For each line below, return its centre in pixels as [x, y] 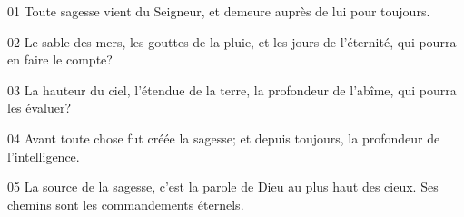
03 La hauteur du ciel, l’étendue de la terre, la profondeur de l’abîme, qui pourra [232, 89]
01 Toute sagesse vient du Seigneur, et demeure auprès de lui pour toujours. [219, 11]
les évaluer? [39, 108]
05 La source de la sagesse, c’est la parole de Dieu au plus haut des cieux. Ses [223, 187]
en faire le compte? [60, 59]
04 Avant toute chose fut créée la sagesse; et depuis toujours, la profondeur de [224, 138]
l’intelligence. [44, 156]
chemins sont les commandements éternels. [126, 204]
